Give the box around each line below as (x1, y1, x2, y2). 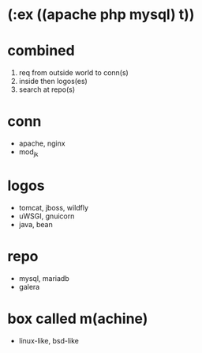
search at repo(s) (18, 85, 76, 94)
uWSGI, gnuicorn (18, 211, 75, 221)
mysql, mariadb (18, 273, 69, 283)
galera (18, 282, 40, 291)
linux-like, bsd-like (18, 336, 80, 345)
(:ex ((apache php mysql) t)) (7, 6, 195, 24)
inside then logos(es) (18, 77, 88, 86)
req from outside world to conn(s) (18, 68, 129, 78)
